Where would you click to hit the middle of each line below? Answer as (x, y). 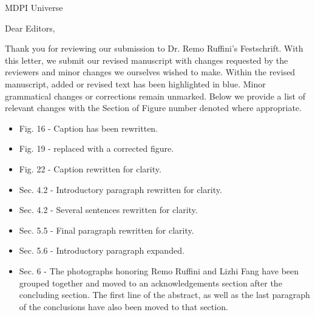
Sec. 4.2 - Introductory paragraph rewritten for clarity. (120, 189)
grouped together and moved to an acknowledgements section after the (151, 283)
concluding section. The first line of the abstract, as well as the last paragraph (164, 295)
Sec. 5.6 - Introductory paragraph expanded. (102, 250)
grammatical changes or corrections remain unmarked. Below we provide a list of (155, 96)
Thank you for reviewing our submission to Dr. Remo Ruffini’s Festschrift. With (154, 48)
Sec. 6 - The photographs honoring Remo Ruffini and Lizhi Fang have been (159, 270)
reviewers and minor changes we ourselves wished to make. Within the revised (150, 72)
